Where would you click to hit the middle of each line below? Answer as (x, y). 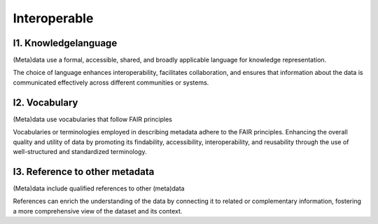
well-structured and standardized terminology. (80, 151)
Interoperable (53, 18)
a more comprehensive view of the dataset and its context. (98, 211)
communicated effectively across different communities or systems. (111, 82)
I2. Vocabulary (45, 103)
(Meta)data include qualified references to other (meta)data (99, 188)
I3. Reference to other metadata (84, 171)
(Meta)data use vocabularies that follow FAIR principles (93, 119)
